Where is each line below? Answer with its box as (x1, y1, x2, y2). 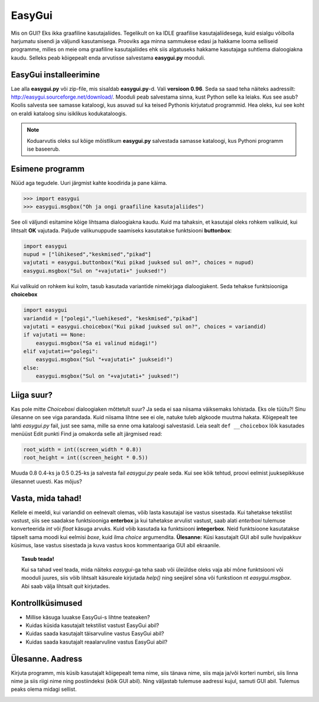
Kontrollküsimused (11, 598, 83, 608)
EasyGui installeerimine (11, 70, 100, 80)
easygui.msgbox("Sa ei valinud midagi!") (35, 339, 158, 347)
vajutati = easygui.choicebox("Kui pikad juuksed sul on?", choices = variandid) (23, 323, 267, 330)
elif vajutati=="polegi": (23, 348, 99, 355)
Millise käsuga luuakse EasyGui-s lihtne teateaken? (25, 613, 150, 621)
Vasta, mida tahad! (11, 493, 82, 503)
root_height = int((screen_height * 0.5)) (23, 455, 148, 461)
